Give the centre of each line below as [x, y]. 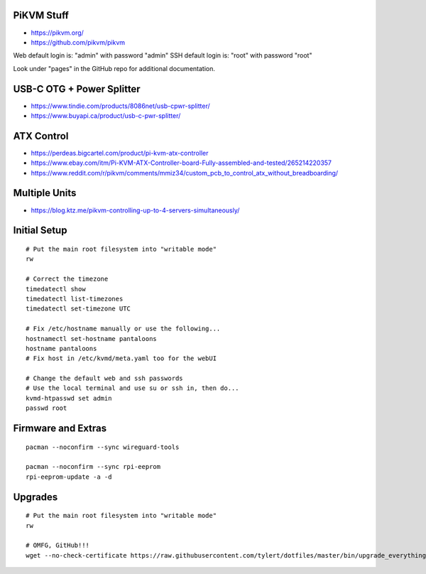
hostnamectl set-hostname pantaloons [92, 339]
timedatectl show [56, 289]
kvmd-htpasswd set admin [69, 398]
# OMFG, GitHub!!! [58, 546]
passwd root [47, 408]
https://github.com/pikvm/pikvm [78, 42]
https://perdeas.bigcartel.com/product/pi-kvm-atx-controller [120, 153]
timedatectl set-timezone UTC [78, 309]
